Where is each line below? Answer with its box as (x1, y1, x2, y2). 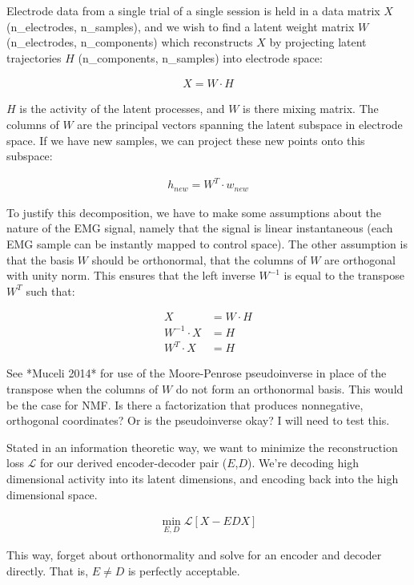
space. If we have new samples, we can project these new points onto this (6, 131, 365, 148)
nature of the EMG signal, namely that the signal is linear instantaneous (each (6, 220, 393, 236)
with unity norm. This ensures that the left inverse (6, 267, 255, 284)
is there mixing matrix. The (243, 100, 379, 117)
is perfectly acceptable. (127, 563, 240, 579)
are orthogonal (324, 251, 396, 268)
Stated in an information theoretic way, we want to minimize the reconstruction (6, 438, 398, 455)
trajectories (6, 49, 62, 66)
